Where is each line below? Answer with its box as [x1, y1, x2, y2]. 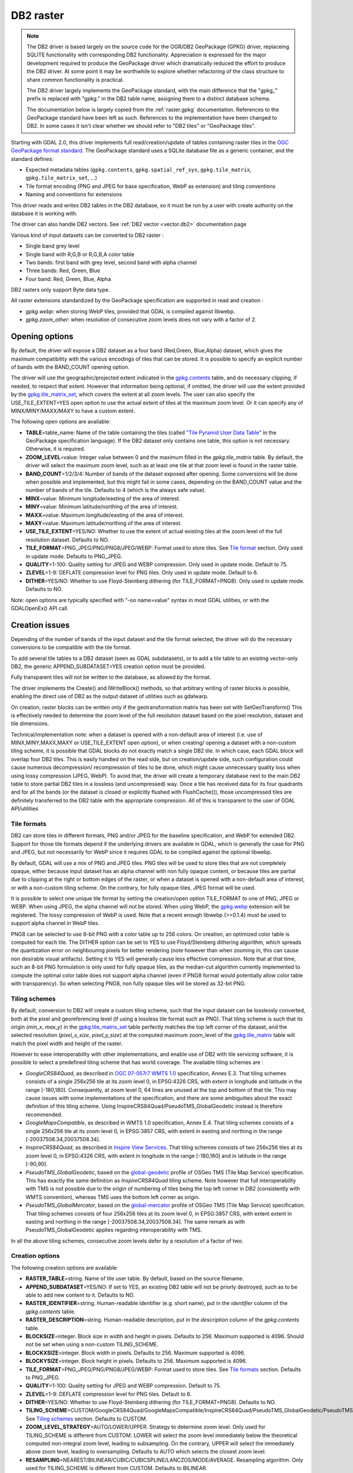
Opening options [11, 332, 74, 342]
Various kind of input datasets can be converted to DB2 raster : [11, 232, 164, 239]
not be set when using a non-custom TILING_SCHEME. [25, 1341, 159, 1348]
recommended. [25, 1111, 63, 1118]
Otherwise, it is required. [25, 445, 85, 453]
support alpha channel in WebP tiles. [11, 920, 100, 927]
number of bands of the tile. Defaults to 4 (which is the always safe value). [25, 487, 206, 494]
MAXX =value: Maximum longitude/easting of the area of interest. [25, 511, 185, 518]
